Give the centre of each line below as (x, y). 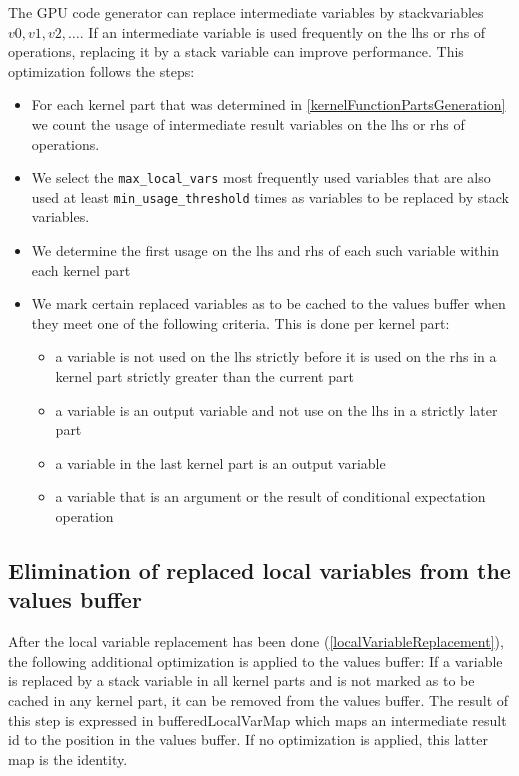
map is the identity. (68, 758)
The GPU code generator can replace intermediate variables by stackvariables (246, 12)
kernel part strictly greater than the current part (204, 376)
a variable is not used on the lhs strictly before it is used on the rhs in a (276, 356)
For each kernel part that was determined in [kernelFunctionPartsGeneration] (268, 104)
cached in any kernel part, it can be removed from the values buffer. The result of (258, 699)
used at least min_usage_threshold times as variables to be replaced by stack (270, 196)
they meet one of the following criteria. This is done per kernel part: (240, 322)
